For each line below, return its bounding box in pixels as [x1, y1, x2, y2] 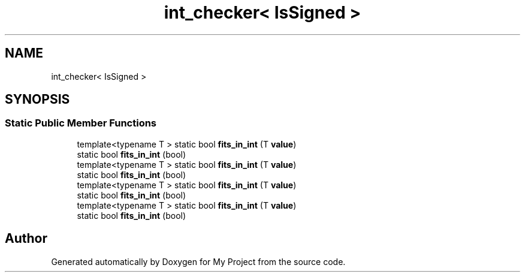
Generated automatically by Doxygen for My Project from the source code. [51, 256, 346, 267]
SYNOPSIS [5, 92, 70, 107]
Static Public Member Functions [5, 117, 157, 130]
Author [5, 231, 47, 246]
